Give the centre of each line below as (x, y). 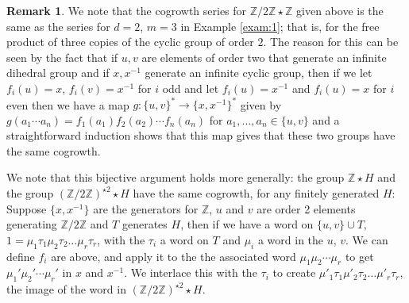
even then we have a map (68, 104)
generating (32, 224)
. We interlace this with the (191, 272)
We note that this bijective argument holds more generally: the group (176, 177)
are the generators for (146, 208)
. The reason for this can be (331, 42)
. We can (367, 239)
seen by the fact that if (62, 57)
